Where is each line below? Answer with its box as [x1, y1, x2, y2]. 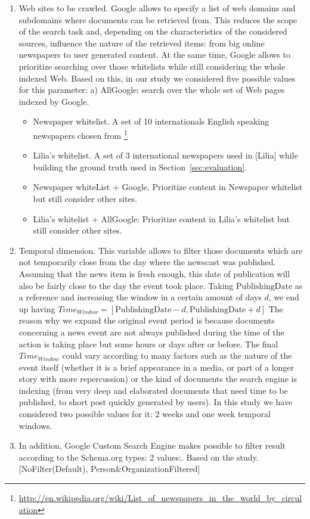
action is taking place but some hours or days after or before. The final [18, 337, 278, 350]
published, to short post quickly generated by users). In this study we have [18, 396, 293, 408]
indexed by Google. [18, 95, 89, 107]
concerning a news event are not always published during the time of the [18, 325, 284, 338]
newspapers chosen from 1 [33, 127, 128, 141]
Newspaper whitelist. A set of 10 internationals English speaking [33, 115, 269, 128]
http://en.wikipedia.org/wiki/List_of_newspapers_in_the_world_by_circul [18, 492, 302, 504]
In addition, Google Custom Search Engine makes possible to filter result [18, 439, 286, 452]
